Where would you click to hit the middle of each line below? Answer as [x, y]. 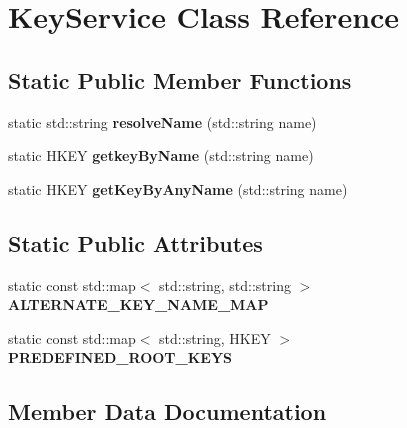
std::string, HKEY [215, 337]
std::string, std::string [225, 284]
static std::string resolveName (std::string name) [162, 121]
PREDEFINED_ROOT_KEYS [120, 357]
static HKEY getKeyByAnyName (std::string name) [178, 188]
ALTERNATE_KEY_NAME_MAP [138, 304]
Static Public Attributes [135, 242]
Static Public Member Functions [180, 79]
